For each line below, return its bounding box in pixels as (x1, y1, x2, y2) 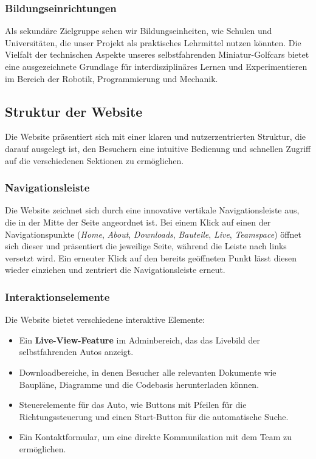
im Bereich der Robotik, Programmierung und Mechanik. (5, 72, 218, 85)
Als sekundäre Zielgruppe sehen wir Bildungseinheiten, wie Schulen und (5, 24, 272, 37)
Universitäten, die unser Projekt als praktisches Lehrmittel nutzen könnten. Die (5, 36, 301, 49)
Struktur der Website (5, 102, 143, 120)
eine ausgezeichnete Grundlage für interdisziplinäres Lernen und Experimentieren (5, 60, 307, 72)
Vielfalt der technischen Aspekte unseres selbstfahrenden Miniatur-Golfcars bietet (5, 48, 309, 61)
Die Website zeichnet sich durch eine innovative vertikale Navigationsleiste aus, (5, 204, 300, 216)
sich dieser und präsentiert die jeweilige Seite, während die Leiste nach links (5, 240, 287, 252)
